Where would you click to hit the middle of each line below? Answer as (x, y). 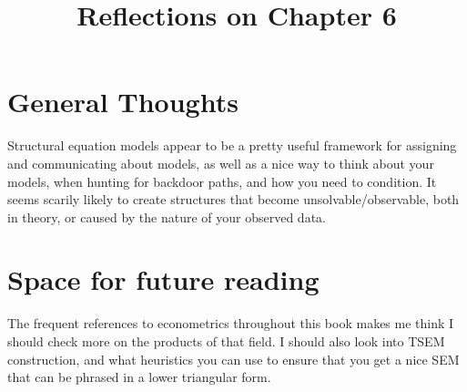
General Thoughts (123, 102)
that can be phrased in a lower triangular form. (139, 377)
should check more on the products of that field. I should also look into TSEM (226, 341)
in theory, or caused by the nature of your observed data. (167, 217)
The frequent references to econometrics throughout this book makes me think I (231, 323)
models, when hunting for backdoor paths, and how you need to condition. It (222, 181)
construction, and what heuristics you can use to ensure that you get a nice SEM (233, 359)
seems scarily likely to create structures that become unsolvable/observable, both (233, 199)
